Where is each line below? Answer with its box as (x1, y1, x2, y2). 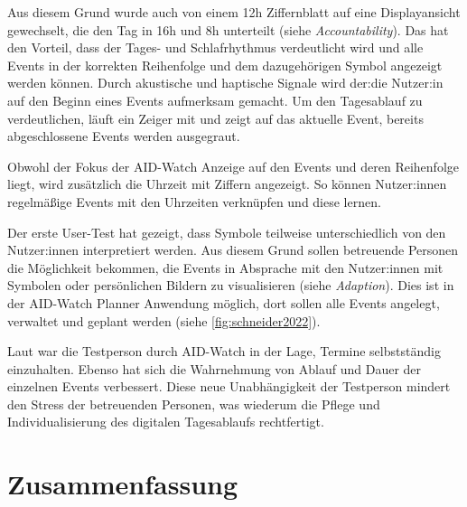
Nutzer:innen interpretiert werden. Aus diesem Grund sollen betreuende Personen (7, 240, 459, 259)
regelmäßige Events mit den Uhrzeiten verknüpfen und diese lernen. (7, 192, 381, 211)
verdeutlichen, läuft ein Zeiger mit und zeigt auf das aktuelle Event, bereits (7, 108, 424, 127)
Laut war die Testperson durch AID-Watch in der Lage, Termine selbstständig (7, 342, 441, 361)
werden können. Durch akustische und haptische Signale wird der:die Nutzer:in (7, 73, 444, 92)
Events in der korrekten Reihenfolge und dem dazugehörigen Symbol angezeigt (7, 55, 443, 74)
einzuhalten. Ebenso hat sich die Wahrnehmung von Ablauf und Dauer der (7, 359, 422, 378)
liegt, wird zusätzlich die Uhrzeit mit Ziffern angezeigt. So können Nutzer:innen (7, 174, 447, 193)
